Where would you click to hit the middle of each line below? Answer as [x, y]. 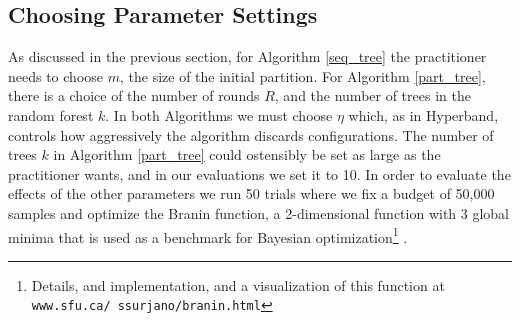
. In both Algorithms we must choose [219, 114]
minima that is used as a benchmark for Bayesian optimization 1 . [208, 235]
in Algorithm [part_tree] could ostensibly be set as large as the [247, 154]
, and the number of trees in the [372, 95]
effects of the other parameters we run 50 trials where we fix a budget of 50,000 [251, 193]
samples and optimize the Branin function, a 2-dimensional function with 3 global [259, 212]
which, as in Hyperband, [423, 114]
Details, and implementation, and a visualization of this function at [238, 284]
